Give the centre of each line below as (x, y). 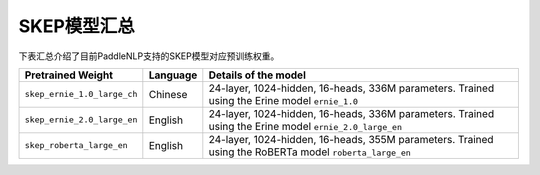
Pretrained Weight (69, 75)
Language (173, 75)
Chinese (168, 94)
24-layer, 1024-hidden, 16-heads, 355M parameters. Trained (351, 139)
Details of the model (257, 75)
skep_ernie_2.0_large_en (81, 120)
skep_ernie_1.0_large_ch (81, 94)
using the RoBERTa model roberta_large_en (310, 152)
